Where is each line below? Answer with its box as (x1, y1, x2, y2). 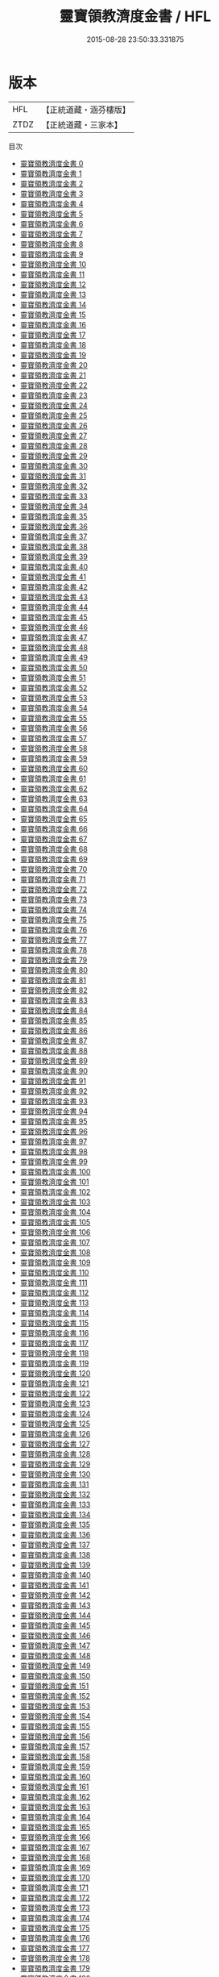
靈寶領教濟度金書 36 (19, 521, 89, 531)
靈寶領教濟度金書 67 (19, 834, 88, 844)
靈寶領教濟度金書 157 (19, 1741, 90, 1751)
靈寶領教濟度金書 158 (19, 1751, 91, 1761)
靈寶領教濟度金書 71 (19, 874, 86, 884)
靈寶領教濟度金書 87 (19, 1036, 88, 1045)
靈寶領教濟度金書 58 (19, 743, 88, 753)
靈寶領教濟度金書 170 (19, 1872, 90, 1882)
